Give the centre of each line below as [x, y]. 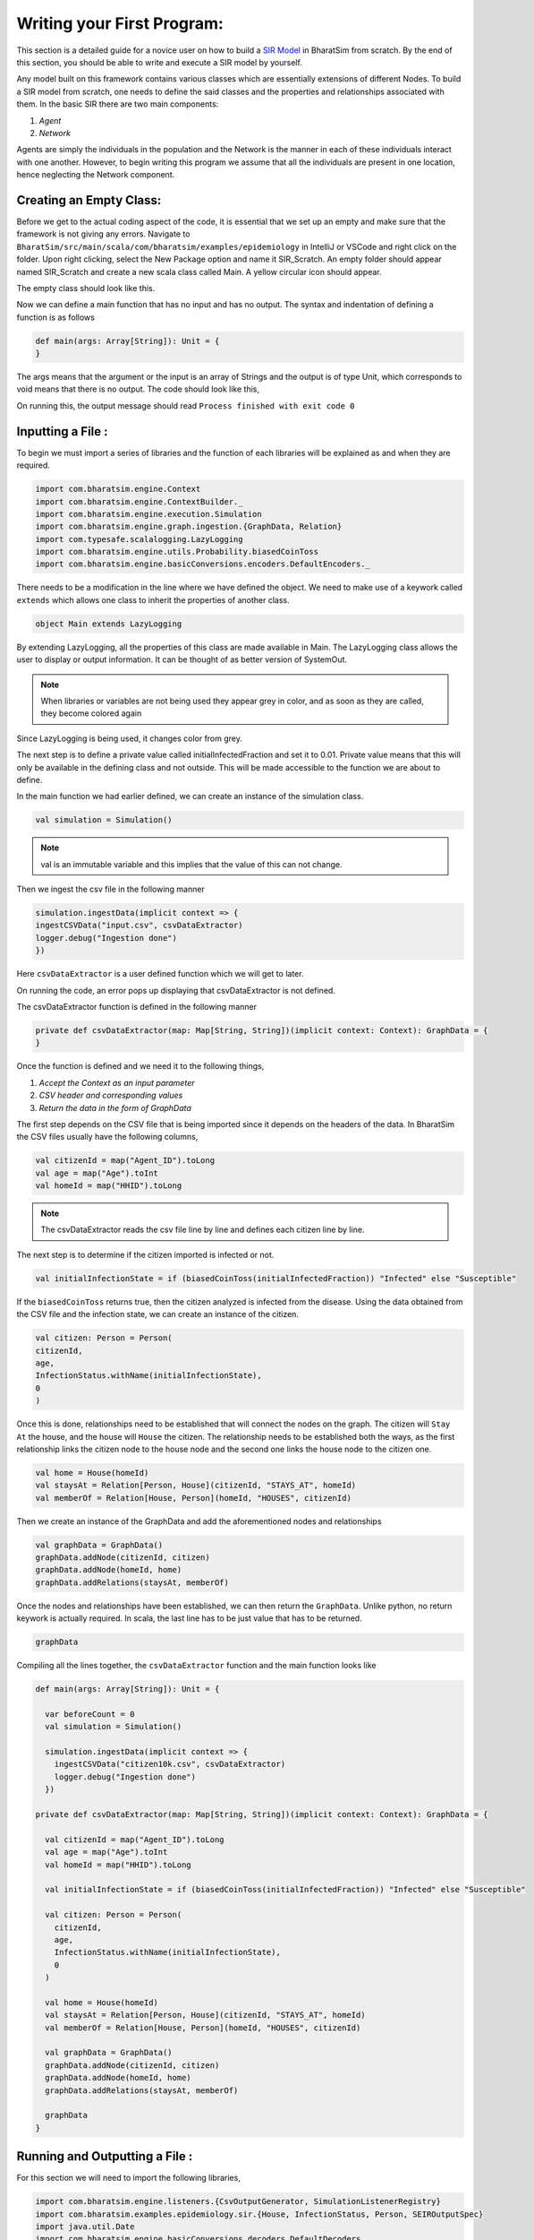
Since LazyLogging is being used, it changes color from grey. [130, 738]
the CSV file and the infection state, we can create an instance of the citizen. [158, 1314]
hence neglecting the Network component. [96, 175]
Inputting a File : [62, 431]
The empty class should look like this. [86, 288]
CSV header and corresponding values [111, 1095]
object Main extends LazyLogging [109, 624]
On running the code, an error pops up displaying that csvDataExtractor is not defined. [176, 990]
